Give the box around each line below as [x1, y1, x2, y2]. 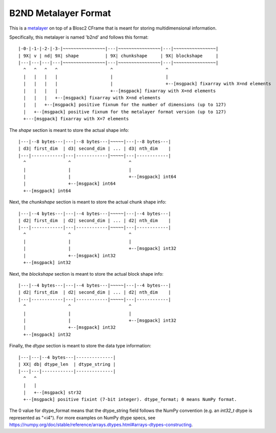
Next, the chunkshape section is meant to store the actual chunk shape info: [9, 199, 166, 205]
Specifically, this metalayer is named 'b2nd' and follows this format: [9, 34, 148, 40]
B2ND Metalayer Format [9, 8, 111, 19]
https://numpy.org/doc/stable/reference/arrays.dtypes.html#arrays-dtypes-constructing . [9, 421, 193, 428]
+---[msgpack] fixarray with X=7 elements [23, 116, 129, 122]
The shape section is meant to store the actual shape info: [9, 127, 129, 133]
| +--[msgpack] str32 [23, 389, 82, 395]
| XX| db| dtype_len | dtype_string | [18, 361, 116, 367]
